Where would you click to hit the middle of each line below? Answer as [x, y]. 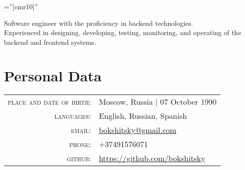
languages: [73, 115]
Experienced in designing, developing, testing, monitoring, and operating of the [123, 32]
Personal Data [53, 75]
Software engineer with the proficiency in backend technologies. [99, 23]
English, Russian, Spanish [143, 115]
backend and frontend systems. [50, 42]
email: [81, 130]
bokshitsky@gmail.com [138, 130]
